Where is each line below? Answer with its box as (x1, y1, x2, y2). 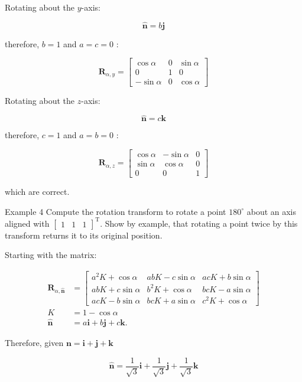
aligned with (5, 217, 50, 229)
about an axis (246, 205, 297, 217)
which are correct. (5, 185, 70, 197)
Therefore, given (5, 336, 64, 348)
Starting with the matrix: (5, 249, 97, 261)
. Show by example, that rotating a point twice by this (100, 217, 298, 229)
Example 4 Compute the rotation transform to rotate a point (5, 205, 226, 217)
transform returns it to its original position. (5, 228, 163, 241)
